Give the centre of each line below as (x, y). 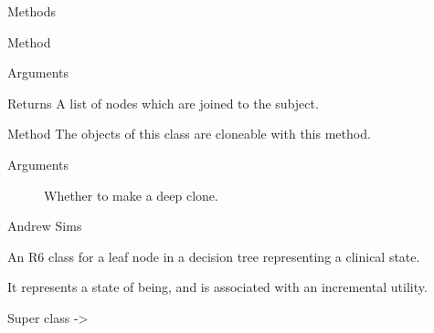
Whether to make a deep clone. (131, 195)
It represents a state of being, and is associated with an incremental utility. (217, 287)
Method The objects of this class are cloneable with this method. (189, 134)
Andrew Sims (45, 226)
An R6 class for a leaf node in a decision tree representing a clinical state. (214, 256)
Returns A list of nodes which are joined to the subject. (163, 103)
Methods (32, 11)
